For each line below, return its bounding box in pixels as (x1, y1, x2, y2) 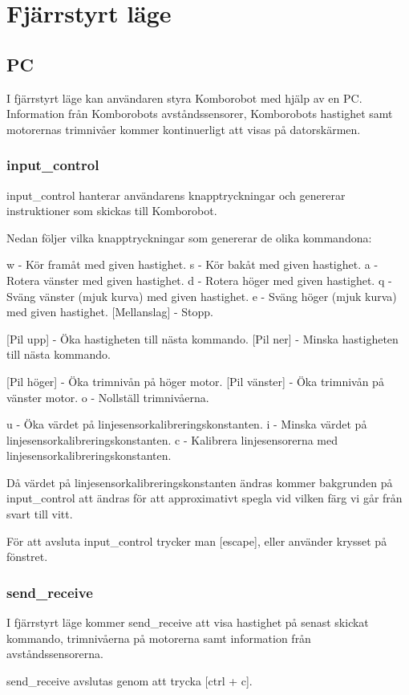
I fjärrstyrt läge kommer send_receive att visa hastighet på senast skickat (6, 614, 369, 631)
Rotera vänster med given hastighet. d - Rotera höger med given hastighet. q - (6, 271, 392, 288)
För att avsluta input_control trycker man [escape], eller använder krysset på (6, 532, 387, 549)
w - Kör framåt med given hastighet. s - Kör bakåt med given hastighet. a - (6, 256, 379, 273)
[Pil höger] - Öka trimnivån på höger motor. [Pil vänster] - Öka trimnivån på (6, 372, 384, 389)
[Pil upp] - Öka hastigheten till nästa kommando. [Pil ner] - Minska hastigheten (6, 330, 399, 347)
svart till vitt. (6, 506, 73, 522)
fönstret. (6, 548, 48, 565)
